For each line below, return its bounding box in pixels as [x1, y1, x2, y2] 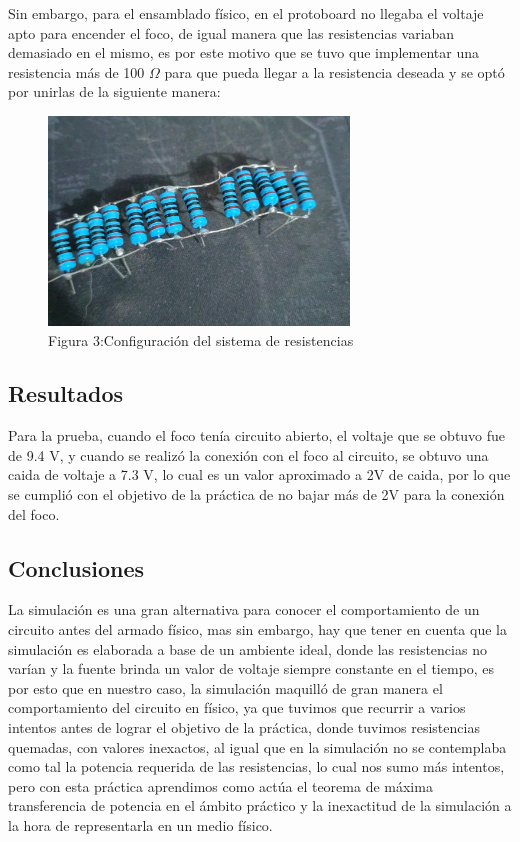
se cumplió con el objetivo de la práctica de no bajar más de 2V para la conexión [8, 484, 505, 505]
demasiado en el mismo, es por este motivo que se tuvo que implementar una [8, 42, 479, 63]
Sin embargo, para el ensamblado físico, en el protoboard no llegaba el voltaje [8, 3, 484, 23]
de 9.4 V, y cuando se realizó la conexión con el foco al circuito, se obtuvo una [8, 444, 489, 465]
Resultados [8, 378, 123, 409]
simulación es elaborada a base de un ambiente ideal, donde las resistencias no [8, 638, 487, 659]
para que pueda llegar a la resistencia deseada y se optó [164, 61, 505, 82]
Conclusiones [8, 552, 145, 583]
